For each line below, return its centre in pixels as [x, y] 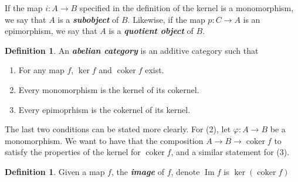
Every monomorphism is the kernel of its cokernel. [109, 89]
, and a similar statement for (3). [230, 152]
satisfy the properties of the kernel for [73, 152]
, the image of [138, 171]
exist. [155, 70]
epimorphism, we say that [51, 31]
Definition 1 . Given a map [55, 171]
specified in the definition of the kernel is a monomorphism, [187, 8]
